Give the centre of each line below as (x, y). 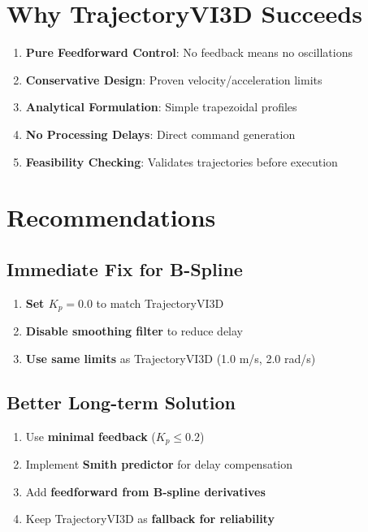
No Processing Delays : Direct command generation (160, 134)
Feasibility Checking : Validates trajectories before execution (182, 161)
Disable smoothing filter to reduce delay (134, 331)
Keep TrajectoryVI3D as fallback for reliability (150, 519)
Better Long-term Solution (121, 402)
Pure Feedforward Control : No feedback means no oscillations (189, 52)
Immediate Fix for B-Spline (125, 268)
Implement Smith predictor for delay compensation (159, 463)
